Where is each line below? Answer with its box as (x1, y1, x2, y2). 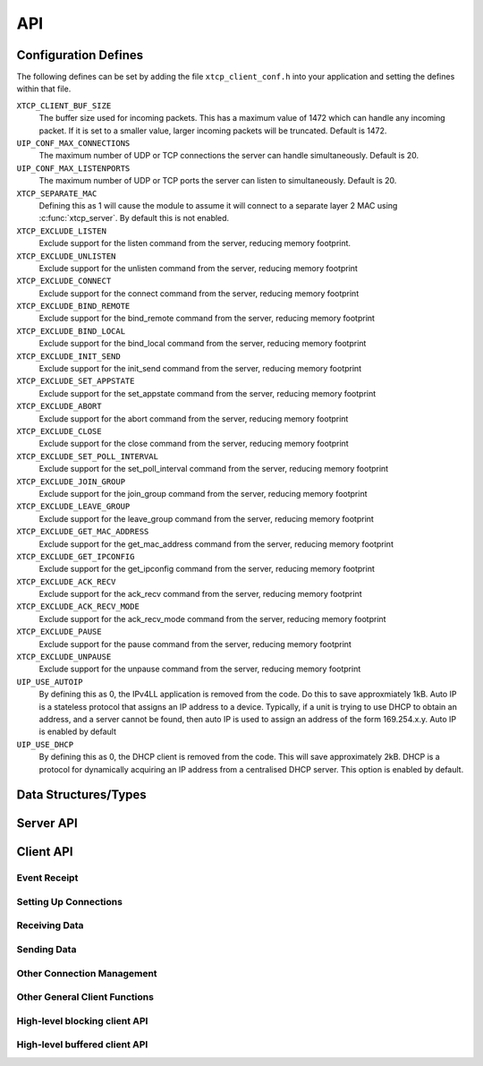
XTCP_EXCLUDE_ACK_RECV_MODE (16, 601, 140, 612)
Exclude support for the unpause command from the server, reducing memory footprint (38, 663, 361, 675)
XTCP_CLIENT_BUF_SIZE (16, 100, 112, 111)
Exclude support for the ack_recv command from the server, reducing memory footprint (38, 589, 362, 600)
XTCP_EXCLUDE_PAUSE (16, 627, 102, 637)
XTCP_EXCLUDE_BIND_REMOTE (16, 301, 131, 311)
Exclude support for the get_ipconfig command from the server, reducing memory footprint (38, 564, 376, 575)
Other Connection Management (16, 967, 157, 979)
